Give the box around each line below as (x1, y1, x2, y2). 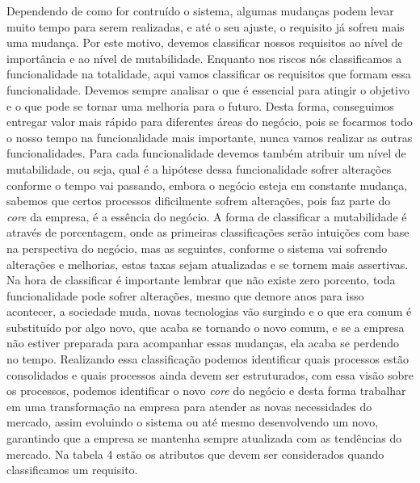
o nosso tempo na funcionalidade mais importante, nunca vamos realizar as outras (6, 128, 413, 145)
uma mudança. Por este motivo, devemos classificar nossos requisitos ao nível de (6, 34, 403, 51)
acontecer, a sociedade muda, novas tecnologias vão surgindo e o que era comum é (6, 303, 412, 320)
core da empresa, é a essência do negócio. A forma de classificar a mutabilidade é (6, 208, 407, 225)
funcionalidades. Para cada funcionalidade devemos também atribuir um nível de (6, 145, 406, 162)
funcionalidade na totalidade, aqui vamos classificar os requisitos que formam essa (6, 65, 411, 82)
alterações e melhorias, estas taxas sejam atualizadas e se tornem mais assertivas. (6, 255, 409, 272)
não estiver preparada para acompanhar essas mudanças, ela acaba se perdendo (6, 334, 400, 351)
